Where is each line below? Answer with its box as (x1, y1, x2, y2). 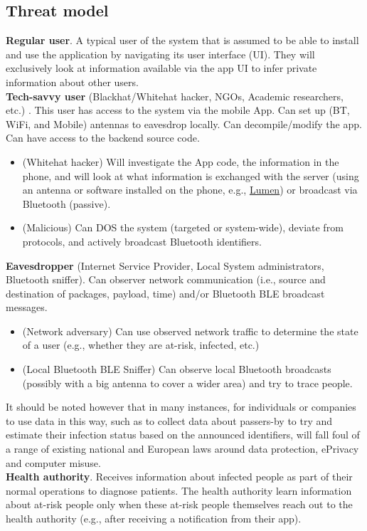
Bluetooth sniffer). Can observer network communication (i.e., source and (6, 272, 326, 287)
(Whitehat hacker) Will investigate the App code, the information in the (22, 154, 339, 169)
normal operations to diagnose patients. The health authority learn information (6, 483, 352, 498)
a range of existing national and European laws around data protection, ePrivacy (6, 441, 359, 456)
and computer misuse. (6, 455, 101, 470)
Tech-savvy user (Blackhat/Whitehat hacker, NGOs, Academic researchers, (6, 88, 344, 103)
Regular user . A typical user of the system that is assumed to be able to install (6, 33, 359, 48)
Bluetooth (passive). (22, 196, 111, 211)
